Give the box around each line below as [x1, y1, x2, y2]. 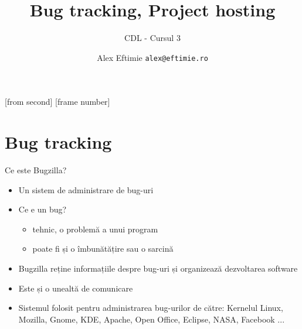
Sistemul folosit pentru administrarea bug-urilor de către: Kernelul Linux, [18, 301, 283, 314]
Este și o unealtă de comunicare [18, 282, 133, 294]
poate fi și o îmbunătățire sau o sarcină [32, 242, 174, 255]
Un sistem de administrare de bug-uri [18, 183, 154, 196]
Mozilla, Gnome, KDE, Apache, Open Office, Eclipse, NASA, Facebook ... [18, 313, 285, 325]
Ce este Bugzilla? [5, 164, 67, 176]
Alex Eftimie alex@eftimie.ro [97, 51, 208, 63]
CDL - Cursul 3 [124, 32, 181, 44]
